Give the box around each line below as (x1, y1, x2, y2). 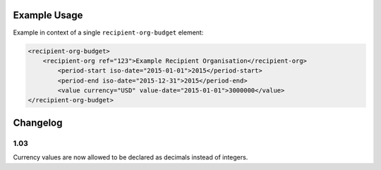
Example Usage (13, 9, 83, 21)
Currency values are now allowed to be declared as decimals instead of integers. (13, 153, 248, 162)
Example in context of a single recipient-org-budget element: (13, 28, 204, 37)
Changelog (13, 116, 63, 128)
